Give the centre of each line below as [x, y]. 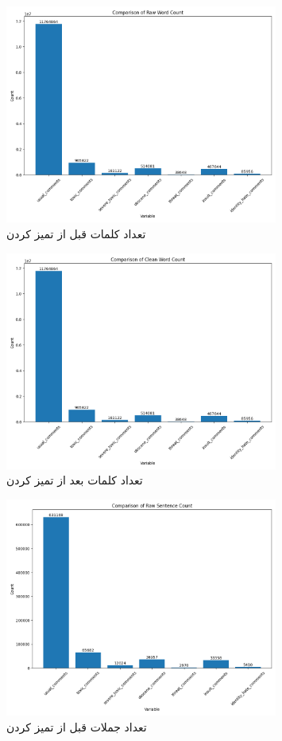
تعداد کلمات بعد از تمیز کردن [75, 480]
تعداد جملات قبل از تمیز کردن [77, 727]
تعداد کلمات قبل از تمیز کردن [76, 233]
